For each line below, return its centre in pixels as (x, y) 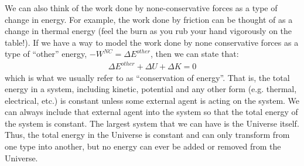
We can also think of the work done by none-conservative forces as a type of (141, 8)
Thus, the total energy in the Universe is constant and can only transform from (147, 135)
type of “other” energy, (46, 54)
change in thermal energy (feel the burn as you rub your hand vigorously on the (148, 31)
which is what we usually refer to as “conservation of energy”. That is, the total (147, 77)
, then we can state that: (194, 54)
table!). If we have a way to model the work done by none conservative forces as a (152, 42)
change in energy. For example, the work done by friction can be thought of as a (149, 19)
